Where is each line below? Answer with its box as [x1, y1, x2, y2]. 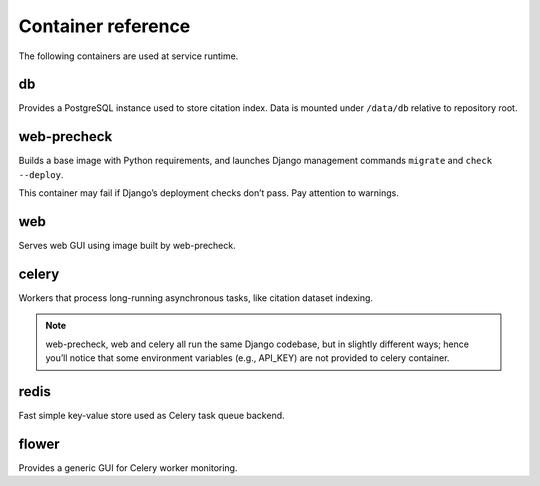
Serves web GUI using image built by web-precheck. [18, 240, 236, 252]
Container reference [18, 15, 191, 37]
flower [18, 435, 60, 452]
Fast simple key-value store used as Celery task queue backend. [18, 410, 285, 422]
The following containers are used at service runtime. [18, 50, 239, 62]
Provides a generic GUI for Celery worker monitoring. [18, 461, 238, 474]
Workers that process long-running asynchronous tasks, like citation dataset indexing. [18, 291, 374, 304]
